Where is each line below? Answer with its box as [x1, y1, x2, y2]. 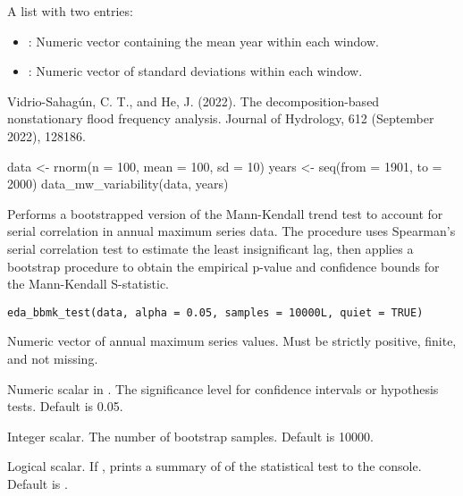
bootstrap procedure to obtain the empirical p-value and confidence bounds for [7, 256, 440, 275]
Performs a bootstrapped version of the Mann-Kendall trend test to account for [7, 204, 443, 223]
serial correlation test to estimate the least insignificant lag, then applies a [7, 239, 414, 257]
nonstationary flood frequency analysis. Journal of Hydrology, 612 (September [7, 109, 434, 128]
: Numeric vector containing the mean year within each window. [28, 31, 379, 50]
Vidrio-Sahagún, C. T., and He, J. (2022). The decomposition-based [7, 91, 380, 110]
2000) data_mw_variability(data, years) [7, 174, 229, 193]
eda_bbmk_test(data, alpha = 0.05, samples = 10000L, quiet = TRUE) [7, 306, 424, 319]
